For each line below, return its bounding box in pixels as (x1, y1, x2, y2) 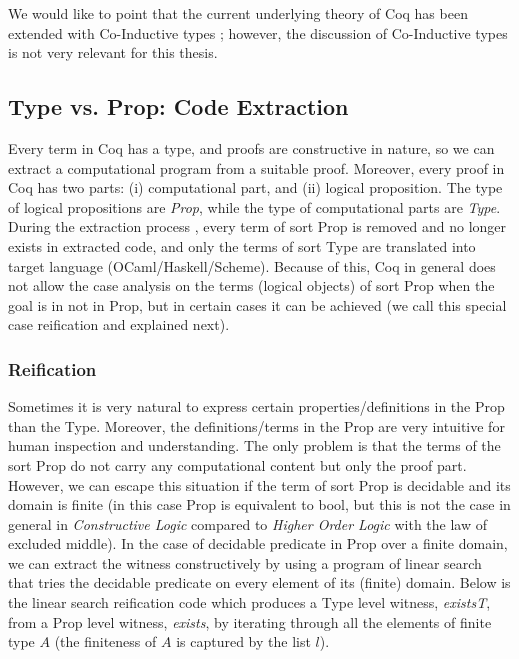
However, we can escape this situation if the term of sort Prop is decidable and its (8, 474, 511, 495)
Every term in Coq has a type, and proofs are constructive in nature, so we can (8, 137, 495, 158)
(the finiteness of (54, 631, 157, 652)
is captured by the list (176, 631, 311, 652)
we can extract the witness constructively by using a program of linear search (8, 552, 482, 573)
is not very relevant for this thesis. (8, 42, 218, 63)
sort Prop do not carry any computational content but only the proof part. (8, 454, 467, 475)
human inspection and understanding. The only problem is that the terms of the (8, 435, 501, 456)
